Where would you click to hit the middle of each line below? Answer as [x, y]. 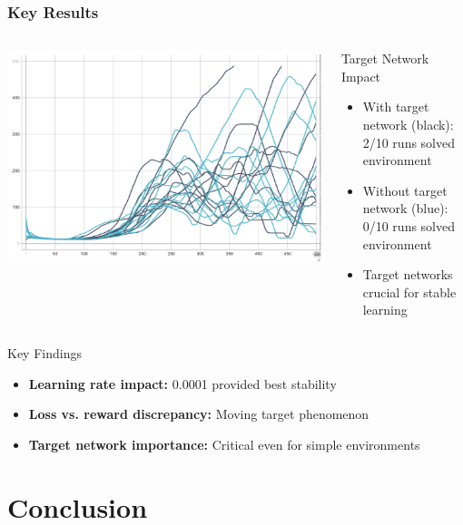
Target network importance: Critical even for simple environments [224, 444]
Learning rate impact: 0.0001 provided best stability [182, 383]
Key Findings [44, 352]
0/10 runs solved [409, 225]
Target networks [408, 274]
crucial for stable [409, 292]
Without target [405, 190]
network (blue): [405, 208]
